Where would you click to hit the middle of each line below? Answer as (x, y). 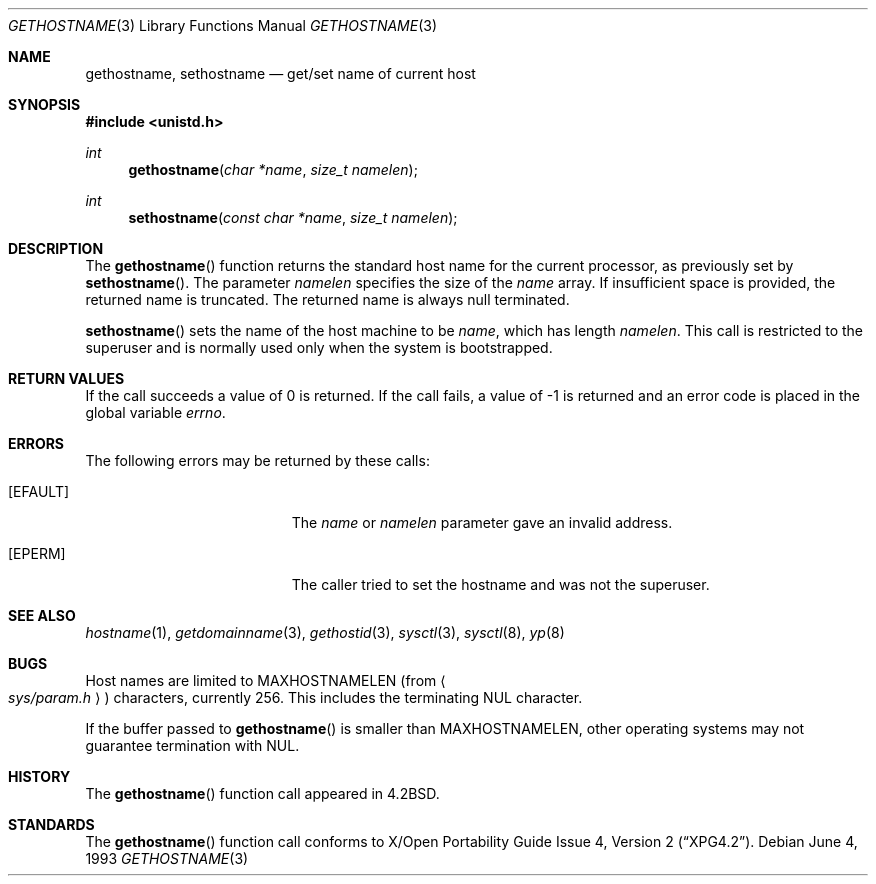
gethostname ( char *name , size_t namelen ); (273, 169)
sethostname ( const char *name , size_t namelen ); (293, 217)
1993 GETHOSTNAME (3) (167, 858)
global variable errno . (155, 412)
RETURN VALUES (66, 378)
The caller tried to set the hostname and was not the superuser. (500, 584)
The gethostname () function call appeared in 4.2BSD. (262, 793)
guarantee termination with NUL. (192, 745)
